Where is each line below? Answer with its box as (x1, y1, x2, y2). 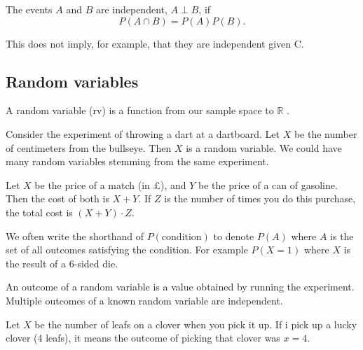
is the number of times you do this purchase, (164, 191, 356, 206)
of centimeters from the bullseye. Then (6, 140, 172, 155)
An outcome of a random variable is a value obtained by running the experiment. (6, 279, 355, 294)
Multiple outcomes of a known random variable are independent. (6, 293, 283, 307)
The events (6, 2, 53, 16)
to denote (213, 228, 254, 243)
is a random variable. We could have (186, 140, 342, 155)
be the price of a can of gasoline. (198, 177, 338, 192)
